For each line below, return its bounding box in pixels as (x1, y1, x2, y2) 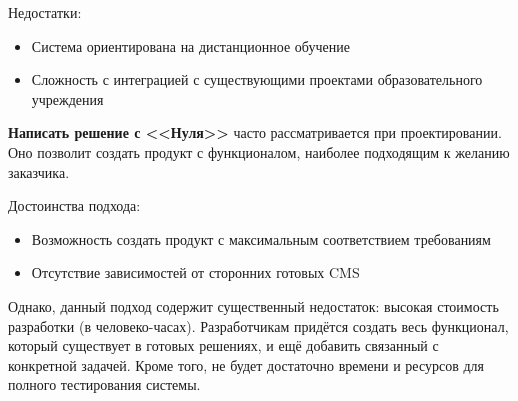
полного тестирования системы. (8, 374, 201, 395)
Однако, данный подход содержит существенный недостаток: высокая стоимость (8, 295, 499, 316)
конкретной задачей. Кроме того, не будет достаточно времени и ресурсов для (8, 354, 484, 375)
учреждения (31, 88, 104, 109)
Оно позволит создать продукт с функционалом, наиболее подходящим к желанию (8, 141, 510, 162)
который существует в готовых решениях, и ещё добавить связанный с (8, 335, 439, 356)
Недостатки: (8, 2, 82, 22)
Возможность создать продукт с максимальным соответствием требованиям (31, 228, 491, 249)
